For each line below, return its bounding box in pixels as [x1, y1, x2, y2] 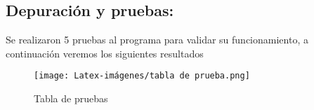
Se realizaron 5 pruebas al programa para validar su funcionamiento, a [6, 32, 308, 47]
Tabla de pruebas [34, 91, 108, 106]
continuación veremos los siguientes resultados [6, 46, 204, 60]
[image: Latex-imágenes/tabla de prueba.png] [34, 71, 250, 81]
